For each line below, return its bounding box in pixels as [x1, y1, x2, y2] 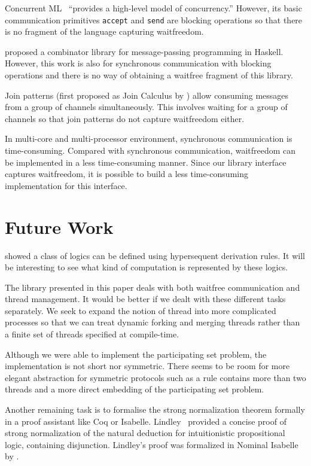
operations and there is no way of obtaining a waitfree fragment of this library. [5, 69, 293, 81]
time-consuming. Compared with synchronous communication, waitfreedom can [5, 144, 296, 156]
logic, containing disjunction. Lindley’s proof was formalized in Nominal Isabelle [5, 438, 298, 450]
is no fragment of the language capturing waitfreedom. [5, 25, 204, 38]
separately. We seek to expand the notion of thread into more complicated [5, 304, 276, 316]
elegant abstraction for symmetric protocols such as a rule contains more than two [5, 371, 306, 383]
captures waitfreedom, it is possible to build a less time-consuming [5, 167, 248, 180]
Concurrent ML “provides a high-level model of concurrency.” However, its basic [5, 2, 302, 14]
